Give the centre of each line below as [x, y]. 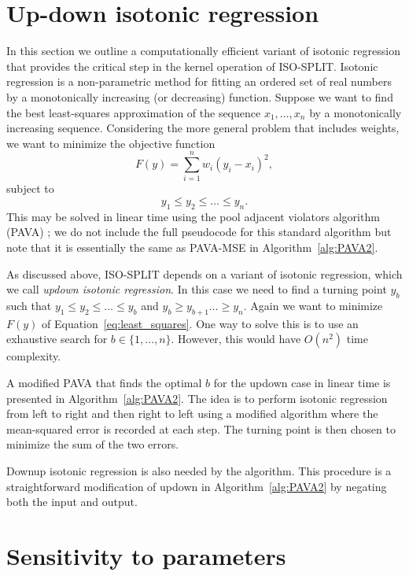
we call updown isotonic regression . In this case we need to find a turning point [197, 289]
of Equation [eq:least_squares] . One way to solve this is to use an [200, 323]
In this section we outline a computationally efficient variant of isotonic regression [203, 51]
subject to [30, 188]
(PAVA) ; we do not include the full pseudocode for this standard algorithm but [199, 232]
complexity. [34, 356]
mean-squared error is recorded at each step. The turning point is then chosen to [201, 428]
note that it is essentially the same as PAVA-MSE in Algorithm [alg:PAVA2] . [192, 247]
